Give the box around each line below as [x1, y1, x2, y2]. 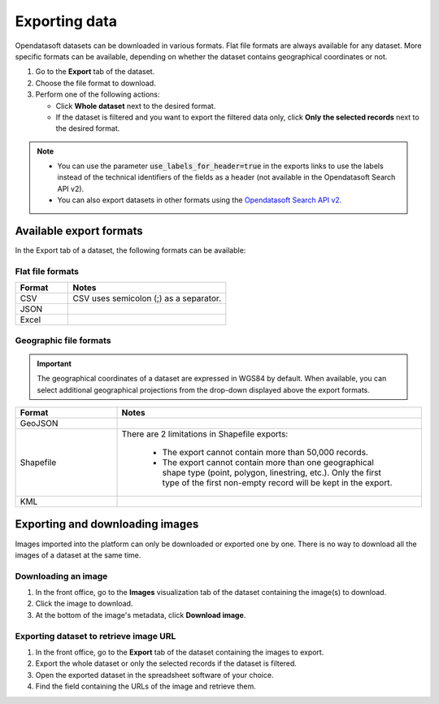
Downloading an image [15, 570, 108, 581]
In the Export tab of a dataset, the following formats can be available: [15, 246, 246, 255]
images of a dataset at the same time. [15, 550, 141, 560]
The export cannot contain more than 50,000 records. [162, 447, 369, 458]
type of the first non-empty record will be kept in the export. [162, 477, 393, 489]
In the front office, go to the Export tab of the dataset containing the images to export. [35, 647, 324, 657]
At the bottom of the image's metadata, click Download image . [35, 610, 246, 619]
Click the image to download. [35, 598, 133, 609]
